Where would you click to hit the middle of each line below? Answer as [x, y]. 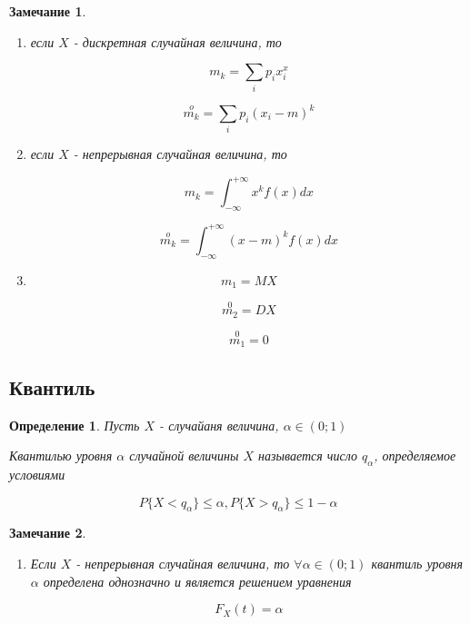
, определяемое [415, 456]
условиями [37, 474]
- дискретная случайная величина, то [177, 41]
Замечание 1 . [48, 11]
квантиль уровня [417, 563]
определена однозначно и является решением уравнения [197, 581]
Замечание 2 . [48, 533]
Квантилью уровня [61, 456]
